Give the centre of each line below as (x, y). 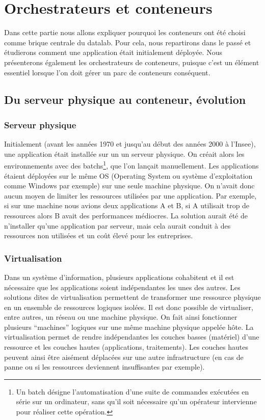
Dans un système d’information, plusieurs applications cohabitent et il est (119, 277)
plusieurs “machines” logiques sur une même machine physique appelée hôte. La (129, 327)
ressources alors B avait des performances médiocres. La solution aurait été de (126, 215)
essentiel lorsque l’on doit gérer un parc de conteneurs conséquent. (107, 72)
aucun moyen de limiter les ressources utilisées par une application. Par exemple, (130, 195)
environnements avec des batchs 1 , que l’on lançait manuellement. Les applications (131, 165)
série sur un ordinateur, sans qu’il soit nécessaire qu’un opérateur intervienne (136, 401)
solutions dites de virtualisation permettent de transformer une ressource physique (132, 297)
